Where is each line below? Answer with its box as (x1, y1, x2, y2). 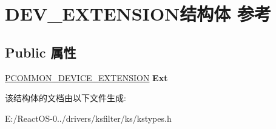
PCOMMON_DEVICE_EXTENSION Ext (5, 71, 168, 84)
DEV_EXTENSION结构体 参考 (5, 1, 272, 26)
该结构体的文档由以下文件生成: (5, 91, 126, 104)
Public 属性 (5, 42, 76, 61)
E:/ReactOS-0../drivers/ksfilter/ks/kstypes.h (5, 111, 172, 124)
